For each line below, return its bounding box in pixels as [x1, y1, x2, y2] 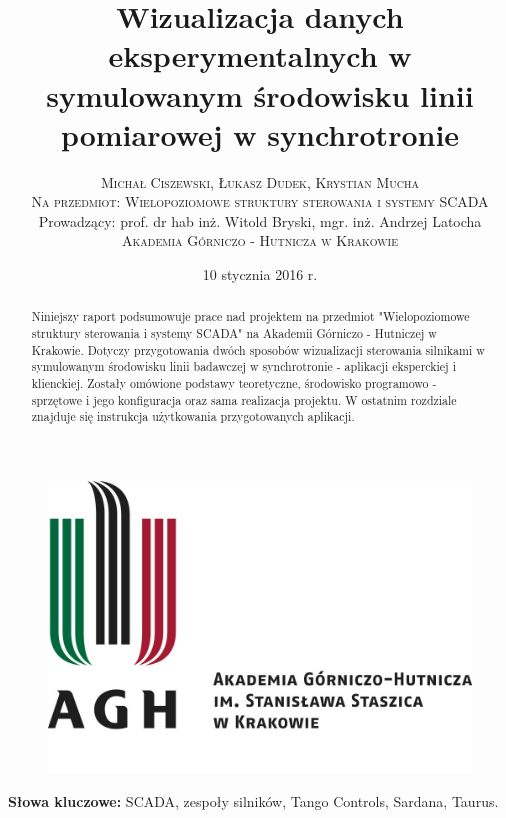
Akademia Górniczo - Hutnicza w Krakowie [121, 230, 398, 251]
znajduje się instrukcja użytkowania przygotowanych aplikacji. [31, 408, 355, 425]
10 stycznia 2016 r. [202, 264, 318, 285]
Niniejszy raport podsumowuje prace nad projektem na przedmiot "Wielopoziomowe [31, 308, 470, 325]
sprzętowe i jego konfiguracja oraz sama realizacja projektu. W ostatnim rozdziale [31, 391, 457, 408]
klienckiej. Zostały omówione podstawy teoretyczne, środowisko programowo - [31, 375, 437, 392]
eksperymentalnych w [108, 35, 412, 76]
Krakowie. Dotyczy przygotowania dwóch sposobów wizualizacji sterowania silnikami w [31, 341, 485, 358]
